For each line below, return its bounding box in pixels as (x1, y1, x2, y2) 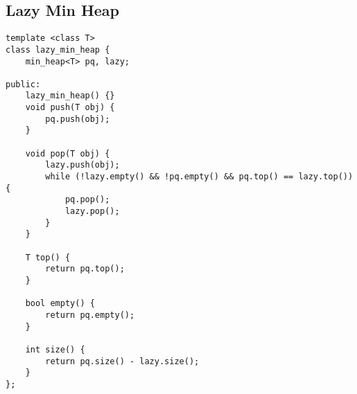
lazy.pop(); (64, 206, 120, 217)
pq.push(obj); (45, 114, 110, 124)
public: (6, 79, 41, 89)
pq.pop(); (64, 195, 110, 205)
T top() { (25, 252, 71, 262)
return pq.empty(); (45, 310, 135, 320)
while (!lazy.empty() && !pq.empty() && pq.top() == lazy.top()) (45, 172, 354, 182)
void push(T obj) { (25, 102, 115, 113)
